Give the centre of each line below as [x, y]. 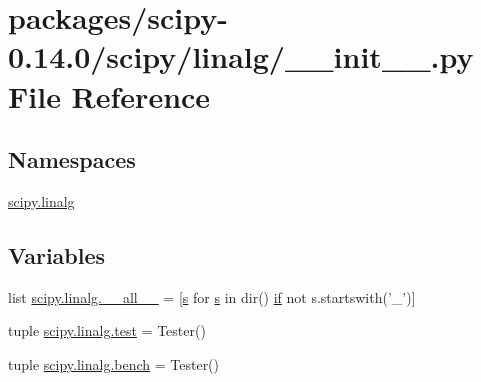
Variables [57, 254]
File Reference [109, 95]
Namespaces [72, 159]
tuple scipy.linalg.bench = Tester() [114, 363]
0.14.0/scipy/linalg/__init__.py [241, 56]
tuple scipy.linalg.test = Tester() [107, 330]
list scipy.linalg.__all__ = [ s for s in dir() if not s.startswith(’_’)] [212, 296]
